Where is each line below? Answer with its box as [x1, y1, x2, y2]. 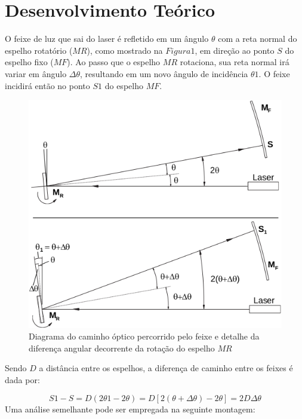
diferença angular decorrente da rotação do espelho [29, 341, 215, 354]
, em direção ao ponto [195, 44, 275, 56]
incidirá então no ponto [5, 79, 90, 91]
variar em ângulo [5, 67, 67, 79]
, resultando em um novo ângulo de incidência [80, 67, 248, 79]
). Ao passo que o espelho [67, 56, 161, 68]
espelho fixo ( [5, 56, 54, 68]
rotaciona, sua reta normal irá [180, 56, 289, 68]
